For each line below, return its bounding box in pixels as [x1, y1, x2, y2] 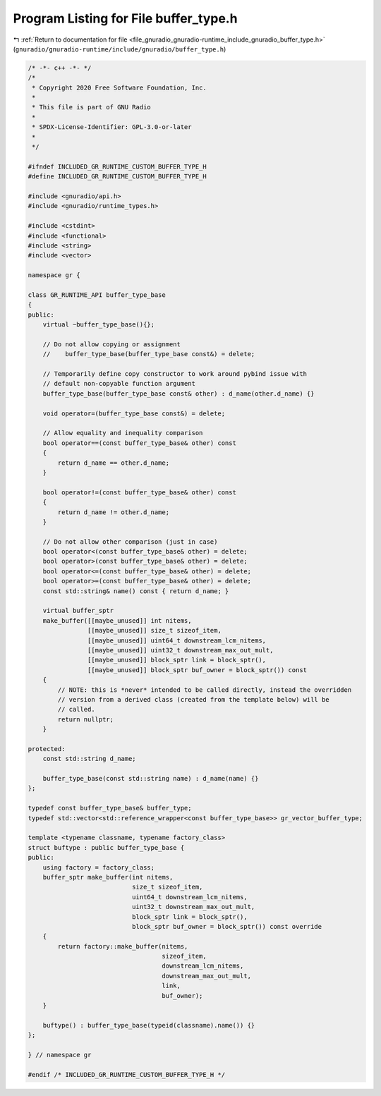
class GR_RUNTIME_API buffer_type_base [28, 291, 166, 299]
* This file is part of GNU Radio [32, 103, 151, 111]
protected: [28, 745, 66, 753]
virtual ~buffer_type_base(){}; [42, 321, 155, 329]
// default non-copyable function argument [42, 379, 195, 388]
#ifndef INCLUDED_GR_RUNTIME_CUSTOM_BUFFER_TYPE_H [28, 162, 207, 171]
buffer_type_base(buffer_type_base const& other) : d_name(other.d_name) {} [42, 389, 315, 398]
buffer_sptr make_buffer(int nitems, [42, 873, 174, 881]
